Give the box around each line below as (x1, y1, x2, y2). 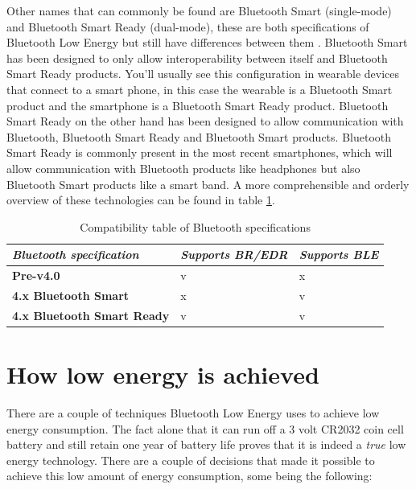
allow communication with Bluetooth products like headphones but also (6, 159, 360, 176)
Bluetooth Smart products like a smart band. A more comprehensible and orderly (6, 175, 410, 192)
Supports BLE (299, 246, 379, 263)
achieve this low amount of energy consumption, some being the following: (6, 467, 373, 484)
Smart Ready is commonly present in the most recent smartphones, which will (6, 144, 393, 161)
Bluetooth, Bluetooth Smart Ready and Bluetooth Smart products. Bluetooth (6, 128, 392, 145)
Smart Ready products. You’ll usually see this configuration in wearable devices (6, 65, 400, 82)
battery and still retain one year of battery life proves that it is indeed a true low (6, 436, 406, 453)
